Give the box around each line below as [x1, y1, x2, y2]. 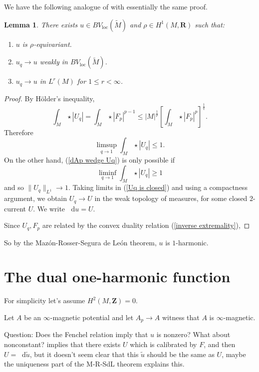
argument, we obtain [4, 193, 67, 203]
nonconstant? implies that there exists [4, 339, 121, 350]
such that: [195, 19, 225, 29]
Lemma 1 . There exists [4, 19, 78, 29]
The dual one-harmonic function [4, 266, 231, 287]
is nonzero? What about [156, 329, 231, 340]
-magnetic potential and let [50, 312, 134, 322]
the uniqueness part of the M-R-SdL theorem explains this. [4, 359, 185, 369]
